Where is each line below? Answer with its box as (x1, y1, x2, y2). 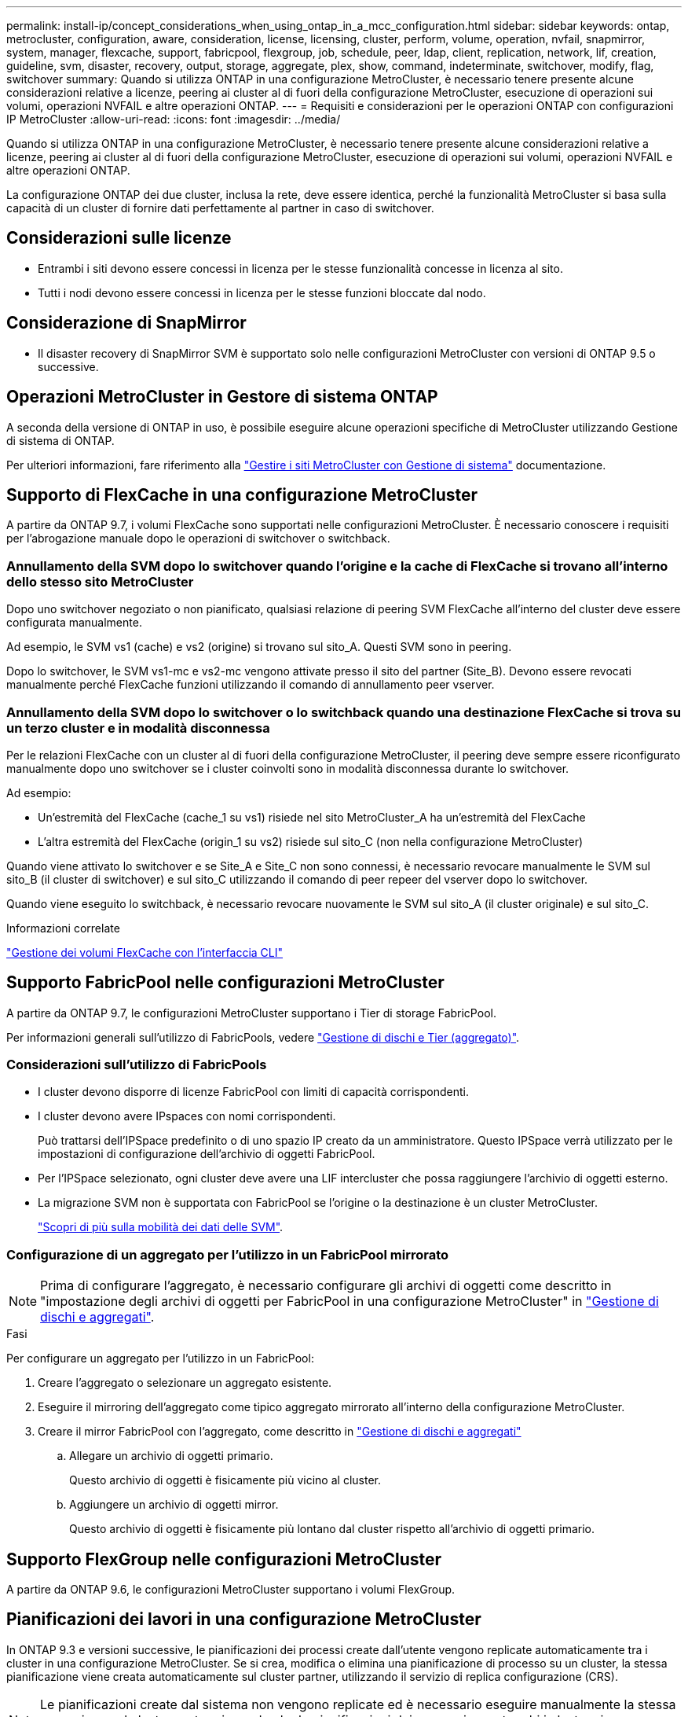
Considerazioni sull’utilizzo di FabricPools (6, 1057, 267, 1073)
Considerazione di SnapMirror (6, 313, 247, 333)
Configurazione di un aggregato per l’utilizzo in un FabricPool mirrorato (6, 1246, 449, 1263)
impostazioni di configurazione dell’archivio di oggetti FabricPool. (38, 1147, 375, 1161)
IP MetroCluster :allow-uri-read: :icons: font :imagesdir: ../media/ (6, 112, 341, 126)
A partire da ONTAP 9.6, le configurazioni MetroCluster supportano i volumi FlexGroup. (6, 1583, 456, 1597)
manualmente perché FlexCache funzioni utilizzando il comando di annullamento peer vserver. (6, 678, 495, 692)
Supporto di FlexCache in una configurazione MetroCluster (6, 484, 478, 505)
